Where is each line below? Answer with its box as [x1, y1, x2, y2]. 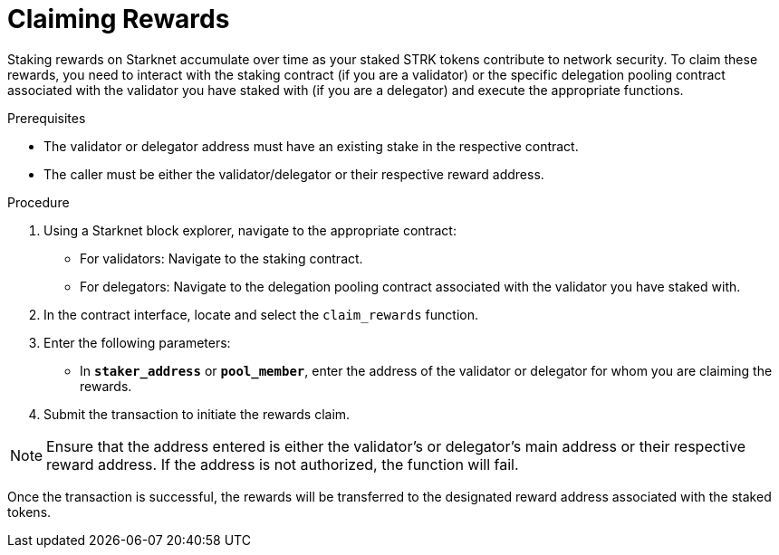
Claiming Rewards [7, 4, 230, 34]
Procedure [7, 194, 70, 210]
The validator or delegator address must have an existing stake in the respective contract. [43, 138, 579, 154]
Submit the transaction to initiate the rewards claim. [43, 406, 351, 422]
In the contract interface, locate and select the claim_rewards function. [43, 306, 478, 322]
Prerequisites [7, 110, 86, 126]
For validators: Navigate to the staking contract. [80, 250, 363, 266]
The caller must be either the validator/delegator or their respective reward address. [43, 166, 544, 182]
